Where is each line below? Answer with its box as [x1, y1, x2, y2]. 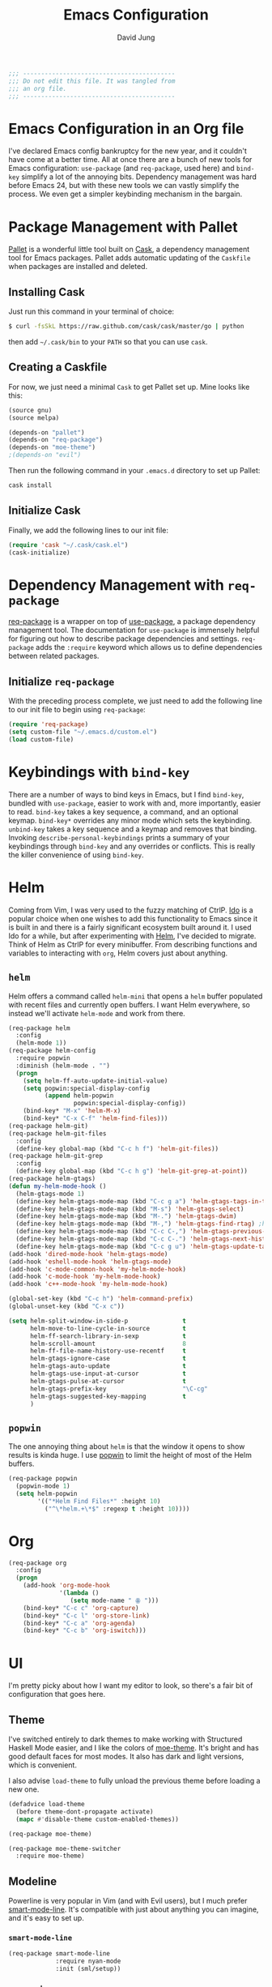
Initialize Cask [8, 504, 81, 518]
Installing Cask [8, 285, 85, 299]
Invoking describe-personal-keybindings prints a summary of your [8, 832, 230, 842]
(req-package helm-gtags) [8, 1175, 96, 1183]
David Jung [117, 32, 155, 42]
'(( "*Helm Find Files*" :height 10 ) [37, 1497, 161, 1505]
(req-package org [8, 1558, 67, 1567]
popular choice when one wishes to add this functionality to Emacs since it [8, 913, 258, 923]
